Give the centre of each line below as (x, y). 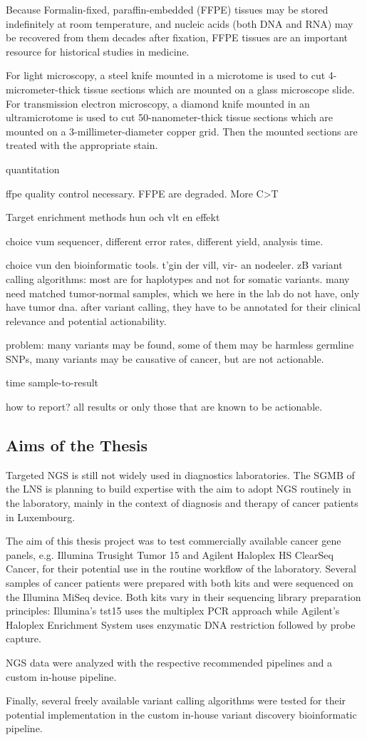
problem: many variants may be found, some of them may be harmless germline (180, 345)
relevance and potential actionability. (86, 320)
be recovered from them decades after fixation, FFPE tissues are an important (177, 37)
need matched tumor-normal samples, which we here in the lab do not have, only (183, 293)
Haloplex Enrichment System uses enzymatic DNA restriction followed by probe (181, 624)
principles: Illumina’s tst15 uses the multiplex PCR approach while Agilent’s (173, 611)
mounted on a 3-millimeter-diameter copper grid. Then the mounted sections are (182, 131)
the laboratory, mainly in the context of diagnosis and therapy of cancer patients (182, 503)
